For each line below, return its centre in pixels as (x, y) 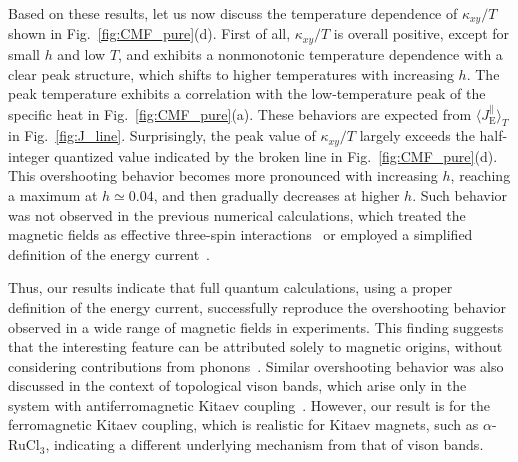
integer (29, 155)
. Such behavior (460, 194)
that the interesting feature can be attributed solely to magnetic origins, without (255, 346)
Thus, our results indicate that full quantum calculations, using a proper (230, 287)
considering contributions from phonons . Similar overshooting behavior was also (256, 365)
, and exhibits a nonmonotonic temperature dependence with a (310, 53)
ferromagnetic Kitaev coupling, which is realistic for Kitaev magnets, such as (243, 424)
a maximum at (53, 194)
